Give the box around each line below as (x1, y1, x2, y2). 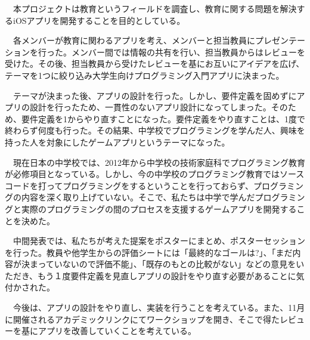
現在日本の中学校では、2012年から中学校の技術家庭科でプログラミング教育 (13, 156, 305, 168)
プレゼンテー (255, 34, 305, 47)
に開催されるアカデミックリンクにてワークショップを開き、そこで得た (5, 313, 280, 325)
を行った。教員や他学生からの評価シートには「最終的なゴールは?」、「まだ (5, 246, 293, 258)
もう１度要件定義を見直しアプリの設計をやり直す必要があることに (38, 269, 296, 282)
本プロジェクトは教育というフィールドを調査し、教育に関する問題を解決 (13, 2, 297, 14)
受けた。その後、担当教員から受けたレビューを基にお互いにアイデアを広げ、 (5, 57, 305, 70)
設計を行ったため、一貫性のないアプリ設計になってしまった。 (29, 101, 271, 113)
